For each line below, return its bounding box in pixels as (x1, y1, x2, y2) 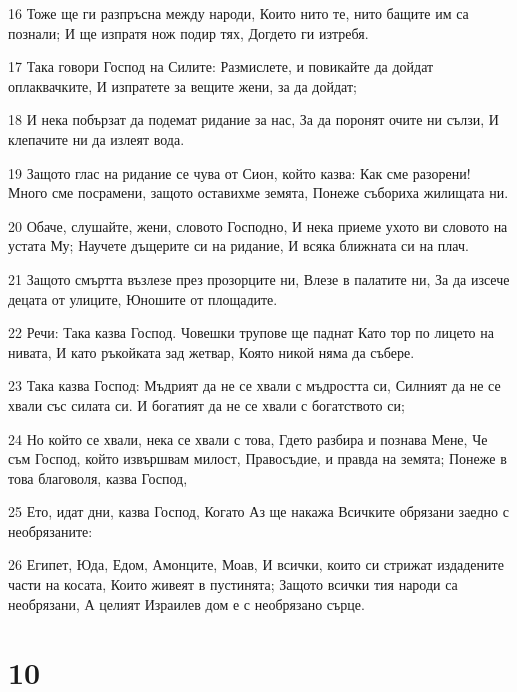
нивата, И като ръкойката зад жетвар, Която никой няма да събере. (8, 341, 415, 362)
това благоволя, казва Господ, (8, 467, 188, 488)
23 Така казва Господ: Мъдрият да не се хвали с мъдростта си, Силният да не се (8, 375, 501, 396)
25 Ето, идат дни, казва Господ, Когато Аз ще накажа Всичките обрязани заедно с (8, 501, 509, 522)
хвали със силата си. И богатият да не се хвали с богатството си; (8, 394, 405, 415)
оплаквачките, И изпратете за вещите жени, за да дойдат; (8, 75, 357, 96)
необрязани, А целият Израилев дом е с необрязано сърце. (8, 593, 365, 614)
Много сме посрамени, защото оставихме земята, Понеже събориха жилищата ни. (8, 182, 509, 203)
